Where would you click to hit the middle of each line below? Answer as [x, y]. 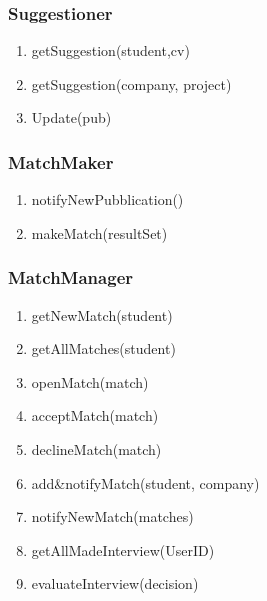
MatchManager [71, 277]
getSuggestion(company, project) [131, 83]
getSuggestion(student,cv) [110, 50]
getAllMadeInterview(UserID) [123, 549]
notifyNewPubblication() [107, 199]
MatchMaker [61, 161]
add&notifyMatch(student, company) [145, 482]
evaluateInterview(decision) [115, 583]
